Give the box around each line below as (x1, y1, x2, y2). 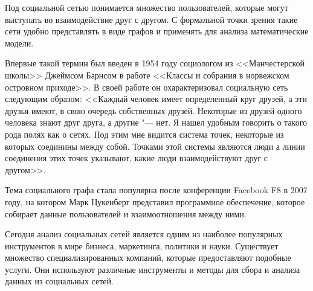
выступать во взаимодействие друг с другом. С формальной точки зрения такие (5, 13, 298, 25)
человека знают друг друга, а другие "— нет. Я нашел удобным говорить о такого (5, 116, 308, 129)
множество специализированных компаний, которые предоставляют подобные (5, 251, 291, 264)
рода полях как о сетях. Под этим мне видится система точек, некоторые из (5, 127, 284, 140)
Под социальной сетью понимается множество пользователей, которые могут (5, 1, 288, 13)
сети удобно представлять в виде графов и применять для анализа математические (5, 25, 309, 37)
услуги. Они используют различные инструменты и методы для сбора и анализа (5, 263, 300, 275)
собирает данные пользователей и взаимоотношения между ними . (5, 207, 247, 220)
